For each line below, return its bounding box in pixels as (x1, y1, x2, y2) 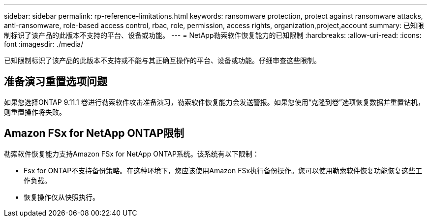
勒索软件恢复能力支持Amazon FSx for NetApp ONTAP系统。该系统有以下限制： (4, 149, 259, 158)
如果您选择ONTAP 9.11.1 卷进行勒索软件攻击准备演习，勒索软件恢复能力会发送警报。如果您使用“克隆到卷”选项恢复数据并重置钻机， (4, 97, 425, 106)
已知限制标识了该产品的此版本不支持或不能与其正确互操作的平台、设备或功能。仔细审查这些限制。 (4, 56, 321, 64)
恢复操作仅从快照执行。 (24, 192, 99, 201)
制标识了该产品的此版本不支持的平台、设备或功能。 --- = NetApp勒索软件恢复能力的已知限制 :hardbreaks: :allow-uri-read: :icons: (4, 31, 422, 39)
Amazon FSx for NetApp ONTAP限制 (4, 127, 185, 140)
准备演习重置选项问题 (4, 75, 107, 88)
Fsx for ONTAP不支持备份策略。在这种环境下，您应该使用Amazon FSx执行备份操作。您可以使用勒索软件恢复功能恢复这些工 (24, 166, 423, 175)
